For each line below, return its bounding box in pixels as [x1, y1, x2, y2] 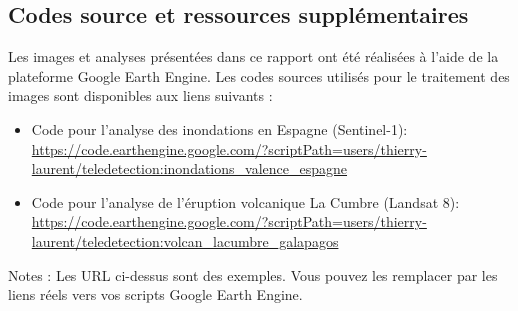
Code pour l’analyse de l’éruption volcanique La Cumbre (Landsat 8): [31, 191, 460, 212]
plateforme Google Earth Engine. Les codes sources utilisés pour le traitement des [8, 65, 510, 86]
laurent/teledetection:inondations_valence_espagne [31, 158, 348, 179]
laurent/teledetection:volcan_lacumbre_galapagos [31, 230, 339, 251]
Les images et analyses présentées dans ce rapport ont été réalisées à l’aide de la [8, 46, 499, 67]
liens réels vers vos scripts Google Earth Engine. [8, 284, 303, 305]
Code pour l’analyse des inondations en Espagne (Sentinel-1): [31, 118, 408, 139]
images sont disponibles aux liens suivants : [8, 85, 273, 106]
